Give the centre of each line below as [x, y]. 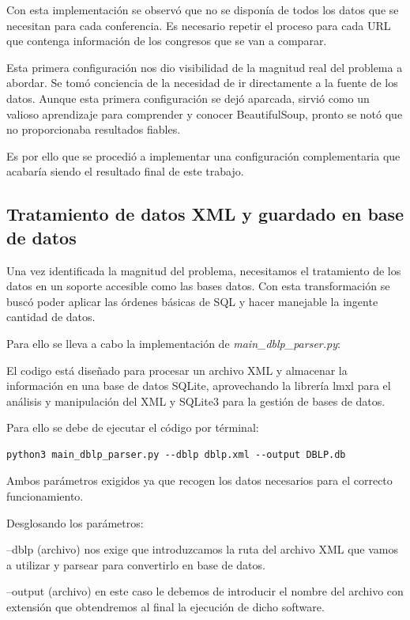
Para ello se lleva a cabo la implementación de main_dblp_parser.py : [173, 343]
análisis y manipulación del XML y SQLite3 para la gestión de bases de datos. [196, 401]
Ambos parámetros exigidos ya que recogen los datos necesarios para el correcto [199, 480]
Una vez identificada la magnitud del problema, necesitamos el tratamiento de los [204, 270]
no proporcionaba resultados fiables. [94, 129]
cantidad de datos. [51, 317]
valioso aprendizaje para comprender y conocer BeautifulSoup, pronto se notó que [205, 113]
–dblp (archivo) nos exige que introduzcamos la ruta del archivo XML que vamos [203, 549]
